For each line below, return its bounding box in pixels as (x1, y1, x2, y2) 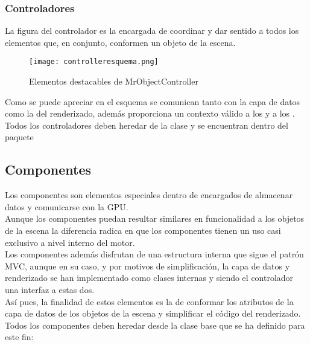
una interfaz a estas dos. (5, 283, 95, 295)
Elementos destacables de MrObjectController (29, 75, 198, 88)
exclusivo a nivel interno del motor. (5, 236, 135, 248)
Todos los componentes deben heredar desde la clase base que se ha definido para (5, 318, 305, 331)
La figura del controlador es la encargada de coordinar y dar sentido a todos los (5, 24, 299, 37)
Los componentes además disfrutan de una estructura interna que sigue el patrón (5, 248, 304, 260)
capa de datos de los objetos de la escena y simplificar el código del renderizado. (5, 307, 301, 320)
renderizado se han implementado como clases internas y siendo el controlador (5, 271, 294, 284)
